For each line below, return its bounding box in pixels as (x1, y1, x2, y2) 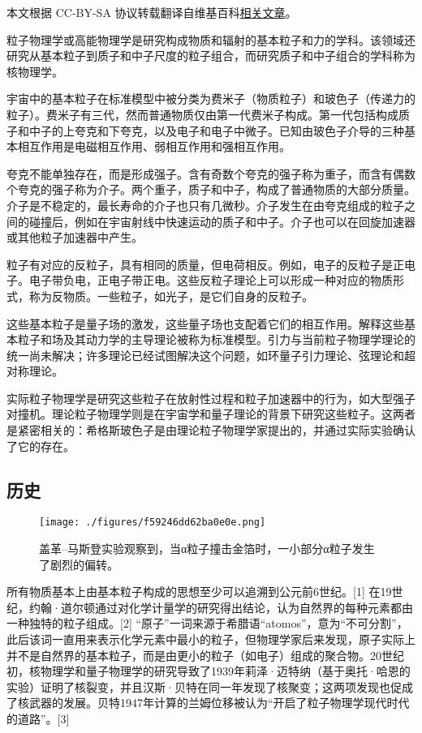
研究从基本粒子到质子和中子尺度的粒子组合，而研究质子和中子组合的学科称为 (6, 47, 416, 64)
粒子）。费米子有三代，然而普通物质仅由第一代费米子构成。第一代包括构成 (6, 105, 398, 122)
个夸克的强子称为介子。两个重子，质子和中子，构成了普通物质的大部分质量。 (6, 181, 416, 198)
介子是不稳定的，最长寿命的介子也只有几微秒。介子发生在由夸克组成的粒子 (6, 196, 404, 213)
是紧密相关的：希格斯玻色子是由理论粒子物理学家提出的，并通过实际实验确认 (6, 422, 416, 439)
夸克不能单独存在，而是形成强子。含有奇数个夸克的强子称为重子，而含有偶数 (6, 165, 416, 182)
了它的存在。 (6, 437, 75, 454)
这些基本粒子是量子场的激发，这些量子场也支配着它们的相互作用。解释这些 (6, 315, 404, 332)
